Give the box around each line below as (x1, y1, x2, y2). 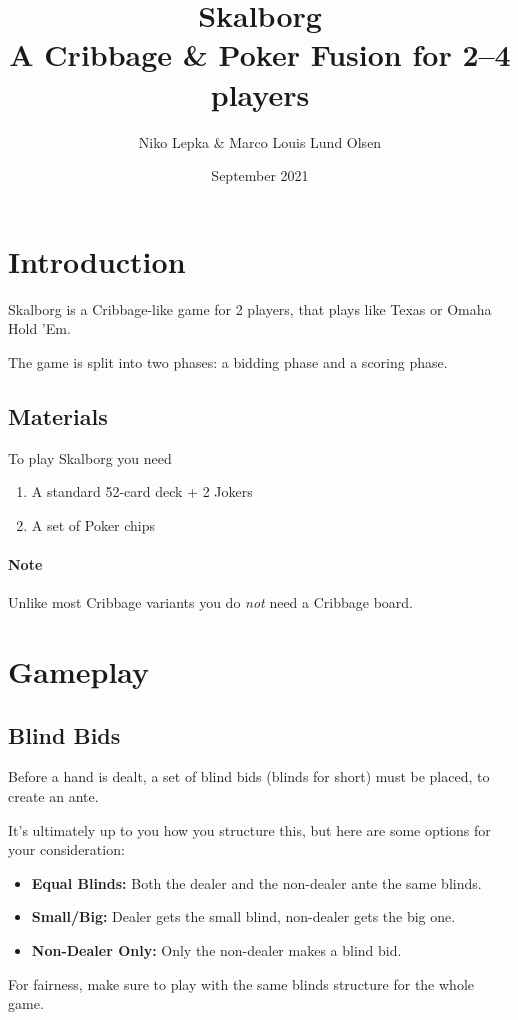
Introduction (8, 240, 186, 281)
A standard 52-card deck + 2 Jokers (31, 481, 253, 502)
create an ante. (8, 785, 99, 806)
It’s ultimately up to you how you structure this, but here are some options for (8, 819, 491, 840)
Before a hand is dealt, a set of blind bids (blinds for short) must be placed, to (8, 766, 490, 787)
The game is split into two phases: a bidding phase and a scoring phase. (8, 351, 448, 372)
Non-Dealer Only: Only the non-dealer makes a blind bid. (31, 939, 402, 960)
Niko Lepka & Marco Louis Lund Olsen (138, 131, 382, 152)
